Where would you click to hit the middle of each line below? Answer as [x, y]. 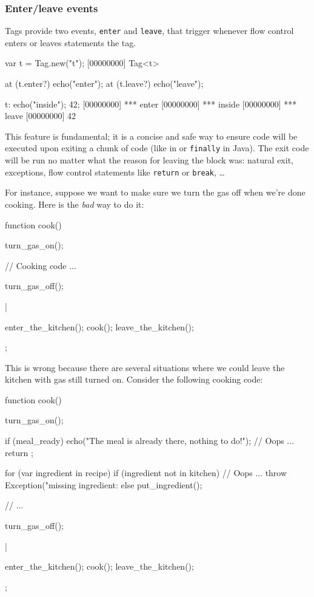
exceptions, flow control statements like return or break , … [115, 172]
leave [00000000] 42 [41, 116]
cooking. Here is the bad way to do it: [75, 204]
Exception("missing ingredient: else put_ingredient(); [104, 484]
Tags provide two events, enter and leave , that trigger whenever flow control [149, 31]
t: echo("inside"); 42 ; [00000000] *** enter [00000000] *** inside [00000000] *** [151, 104]
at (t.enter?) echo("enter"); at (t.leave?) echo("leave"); [104, 84]
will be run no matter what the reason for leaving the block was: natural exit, [149, 160]
